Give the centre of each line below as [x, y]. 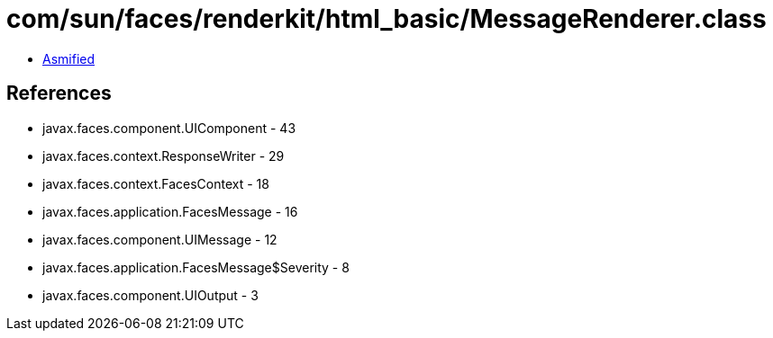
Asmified [69, 58]
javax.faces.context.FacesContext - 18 [156, 183]
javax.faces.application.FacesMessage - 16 [170, 211]
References [59, 93]
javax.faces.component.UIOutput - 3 [150, 295]
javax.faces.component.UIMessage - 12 [160, 239]
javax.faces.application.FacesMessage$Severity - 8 [196, 267]
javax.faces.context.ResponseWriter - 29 [164, 156]
